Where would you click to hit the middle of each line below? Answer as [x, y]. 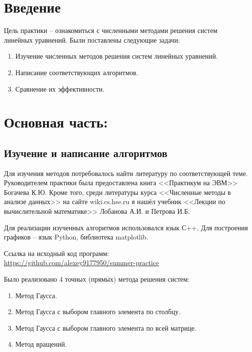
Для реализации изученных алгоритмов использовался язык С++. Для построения [126, 227]
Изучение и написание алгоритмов [86, 152]
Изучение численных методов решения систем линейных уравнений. [117, 56]
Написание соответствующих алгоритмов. [77, 72]
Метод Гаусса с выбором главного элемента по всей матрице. [106, 328]
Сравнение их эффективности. [60, 88]
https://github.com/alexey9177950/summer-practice [81, 263]
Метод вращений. [41, 344]
